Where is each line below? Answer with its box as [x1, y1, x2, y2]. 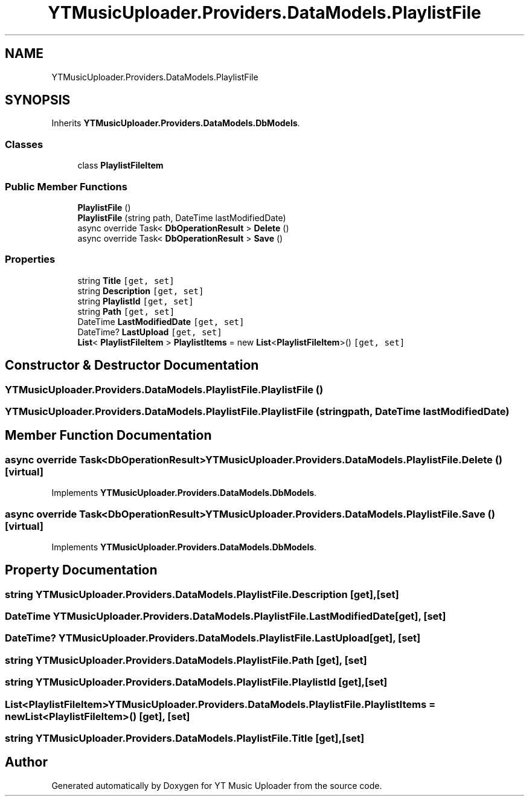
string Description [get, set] [77, 285, 204, 296]
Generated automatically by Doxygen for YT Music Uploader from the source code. [51, 780, 382, 791]
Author [5, 754, 48, 770]
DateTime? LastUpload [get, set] [77, 326, 222, 337]
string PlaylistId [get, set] [77, 295, 194, 306]
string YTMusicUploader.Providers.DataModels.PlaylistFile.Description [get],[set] [5, 588, 399, 600]
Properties [5, 253, 56, 266]
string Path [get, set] [77, 306, 175, 317]
